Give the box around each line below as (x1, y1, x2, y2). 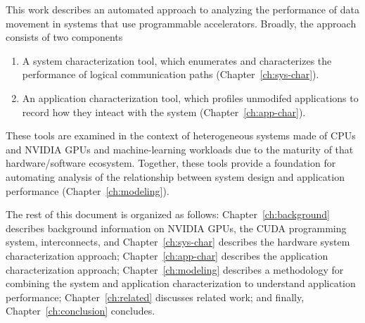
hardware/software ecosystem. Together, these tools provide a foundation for (6, 156, 336, 170)
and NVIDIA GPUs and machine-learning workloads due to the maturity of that (6, 141, 354, 156)
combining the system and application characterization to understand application (6, 276, 356, 291)
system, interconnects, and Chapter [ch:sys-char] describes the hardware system (6, 234, 350, 249)
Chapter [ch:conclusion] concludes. (6, 303, 155, 318)
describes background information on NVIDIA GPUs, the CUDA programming (6, 220, 347, 235)
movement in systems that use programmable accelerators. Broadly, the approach (6, 15, 357, 30)
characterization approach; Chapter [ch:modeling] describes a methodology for (6, 262, 344, 277)
